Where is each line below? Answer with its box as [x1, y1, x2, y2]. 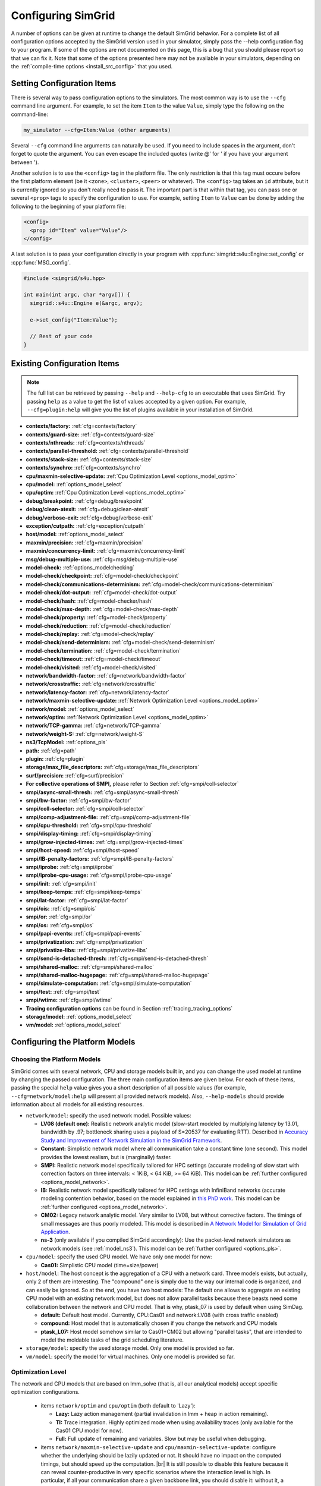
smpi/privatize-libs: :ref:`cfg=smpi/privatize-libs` [26, 946, 148, 953]
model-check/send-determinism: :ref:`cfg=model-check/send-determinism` [26, 639, 216, 646]
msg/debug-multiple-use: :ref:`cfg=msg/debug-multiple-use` [26, 556, 179, 563]
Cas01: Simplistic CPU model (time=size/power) [40, 1261, 159, 1268]
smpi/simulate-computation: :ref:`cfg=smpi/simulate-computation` [26, 980, 192, 987]
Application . [40, 1228, 71, 1236]
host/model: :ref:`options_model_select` [26, 531, 125, 538]
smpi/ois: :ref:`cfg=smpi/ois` [26, 905, 97, 912]
